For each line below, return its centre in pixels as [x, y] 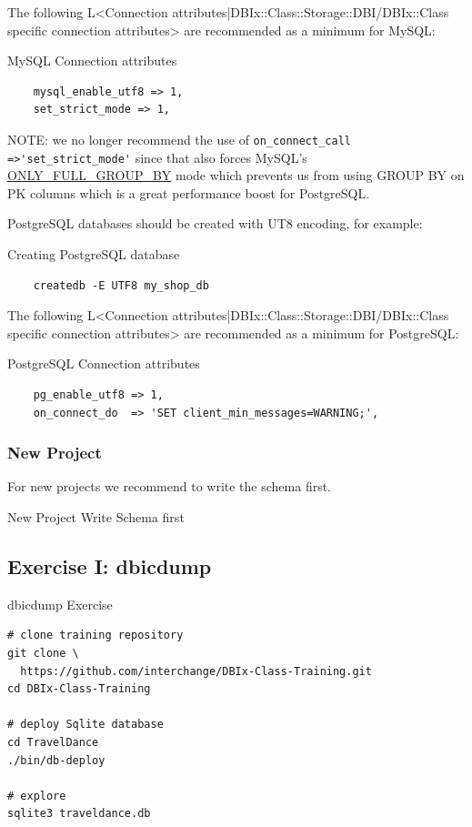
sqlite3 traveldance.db [79, 814]
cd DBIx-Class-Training [79, 689]
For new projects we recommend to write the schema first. [170, 486]
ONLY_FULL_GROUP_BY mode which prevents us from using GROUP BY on [236, 175]
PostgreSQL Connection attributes [104, 363]
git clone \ [43, 654]
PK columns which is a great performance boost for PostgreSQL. [189, 192]
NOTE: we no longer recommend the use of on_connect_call [179, 139]
